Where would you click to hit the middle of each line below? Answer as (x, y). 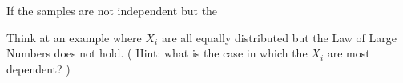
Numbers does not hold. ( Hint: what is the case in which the (157, 53)
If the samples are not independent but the (112, 10)
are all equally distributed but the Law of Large (279, 37)
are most (349, 53)
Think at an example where (74, 37)
